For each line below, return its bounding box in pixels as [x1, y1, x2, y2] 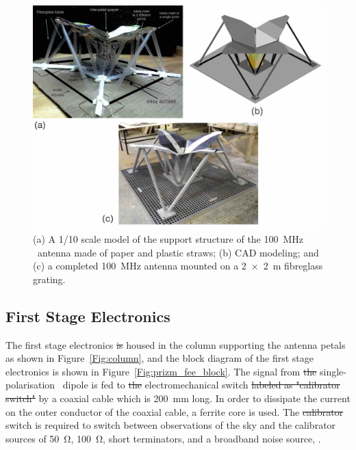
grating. [33, 272, 66, 286]
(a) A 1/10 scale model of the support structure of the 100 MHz [33, 232, 304, 246]
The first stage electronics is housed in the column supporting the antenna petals [5, 337, 346, 352]
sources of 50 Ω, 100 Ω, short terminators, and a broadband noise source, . [5, 431, 321, 445]
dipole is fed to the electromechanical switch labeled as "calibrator [62, 378, 340, 392]
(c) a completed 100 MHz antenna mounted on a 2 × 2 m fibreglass [33, 259, 323, 273]
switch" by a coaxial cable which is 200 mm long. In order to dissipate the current [5, 391, 351, 406]
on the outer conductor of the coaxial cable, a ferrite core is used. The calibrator [5, 404, 344, 419]
